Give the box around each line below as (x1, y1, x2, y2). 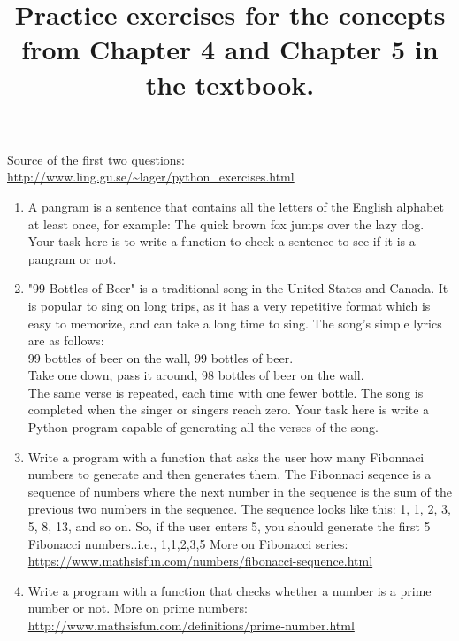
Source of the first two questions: (7, 150, 185, 168)
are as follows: (27, 331, 104, 350)
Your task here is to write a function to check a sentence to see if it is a (27, 232, 416, 251)
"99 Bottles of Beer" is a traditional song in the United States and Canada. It (27, 279, 448, 297)
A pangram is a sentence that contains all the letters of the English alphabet (27, 197, 444, 215)
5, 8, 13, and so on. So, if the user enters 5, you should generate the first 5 (27, 517, 431, 536)
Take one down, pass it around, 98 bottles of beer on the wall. (27, 366, 364, 384)
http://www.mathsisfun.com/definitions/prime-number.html (27, 616, 355, 634)
